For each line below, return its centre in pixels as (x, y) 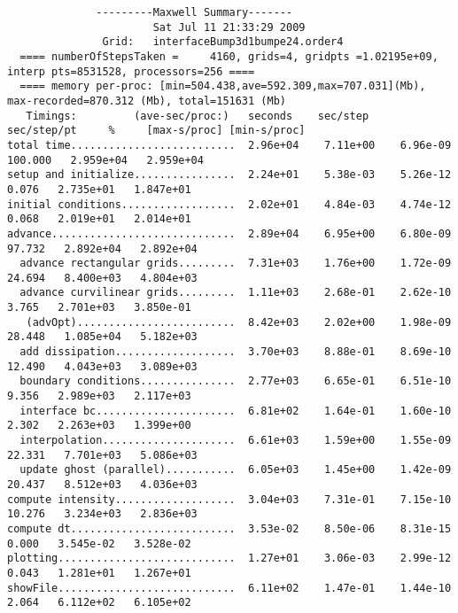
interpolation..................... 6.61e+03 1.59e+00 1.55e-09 (236, 441)
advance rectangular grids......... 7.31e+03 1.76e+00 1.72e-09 (236, 264)
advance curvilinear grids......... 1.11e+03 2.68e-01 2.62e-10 (236, 293)
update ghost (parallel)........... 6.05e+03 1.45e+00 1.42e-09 (236, 470)
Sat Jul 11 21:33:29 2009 (229, 27)
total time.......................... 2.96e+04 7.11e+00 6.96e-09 (229, 145)
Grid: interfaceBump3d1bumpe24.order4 (223, 42)
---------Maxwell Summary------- (194, 12)
